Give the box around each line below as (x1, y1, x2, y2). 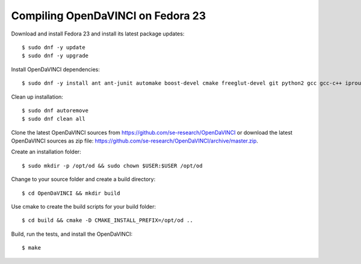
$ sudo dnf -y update (22, 44, 85, 51)
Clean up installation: (11, 93, 63, 100)
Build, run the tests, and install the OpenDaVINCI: (11, 230, 133, 238)
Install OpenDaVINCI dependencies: (11, 66, 100, 73)
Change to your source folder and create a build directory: (11, 176, 156, 183)
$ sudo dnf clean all (22, 115, 85, 123)
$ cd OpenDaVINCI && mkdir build (22, 189, 120, 197)
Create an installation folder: (11, 148, 81, 156)
